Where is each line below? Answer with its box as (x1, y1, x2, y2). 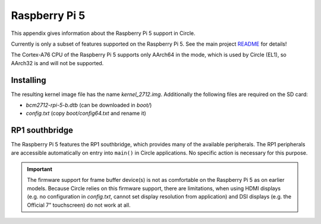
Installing (11, 75, 47, 85)
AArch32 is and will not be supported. (11, 59, 104, 66)
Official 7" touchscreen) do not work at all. (27, 201, 131, 209)
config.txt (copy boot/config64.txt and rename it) (26, 110, 147, 117)
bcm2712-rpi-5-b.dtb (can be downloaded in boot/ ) (26, 101, 152, 109)
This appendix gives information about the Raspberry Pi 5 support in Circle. (11, 30, 196, 37)
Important (27, 166, 53, 173)
